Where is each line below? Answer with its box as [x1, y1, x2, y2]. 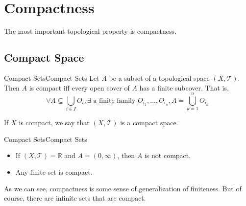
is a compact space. [120, 117, 178, 128]
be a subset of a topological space [109, 72, 210, 83]
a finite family [93, 97, 136, 104]
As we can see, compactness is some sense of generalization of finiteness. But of [4, 183, 242, 193]
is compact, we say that [19, 117, 90, 128]
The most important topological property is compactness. [4, 26, 176, 36]
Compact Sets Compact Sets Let [4, 72, 99, 83]
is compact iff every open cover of [29, 82, 130, 92]
